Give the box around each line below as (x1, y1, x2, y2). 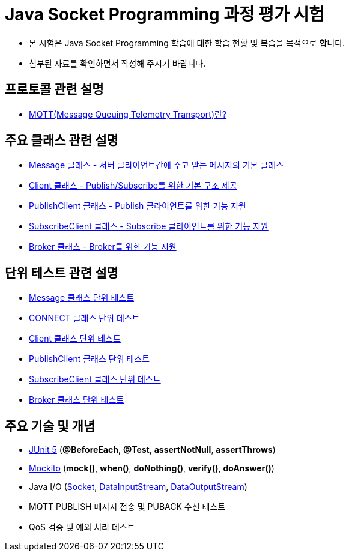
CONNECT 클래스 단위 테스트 (29, 313, 140, 324)
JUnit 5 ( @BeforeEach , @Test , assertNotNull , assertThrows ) (29, 444, 276, 455)
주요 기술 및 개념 (5, 418, 96, 434)
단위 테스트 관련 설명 (5, 265, 118, 280)
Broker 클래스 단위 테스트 (29, 394, 124, 405)
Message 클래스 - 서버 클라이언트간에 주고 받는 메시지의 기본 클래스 (29, 160, 284, 171)
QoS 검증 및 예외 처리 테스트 (29, 522, 135, 533)
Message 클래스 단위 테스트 (29, 292, 135, 303)
